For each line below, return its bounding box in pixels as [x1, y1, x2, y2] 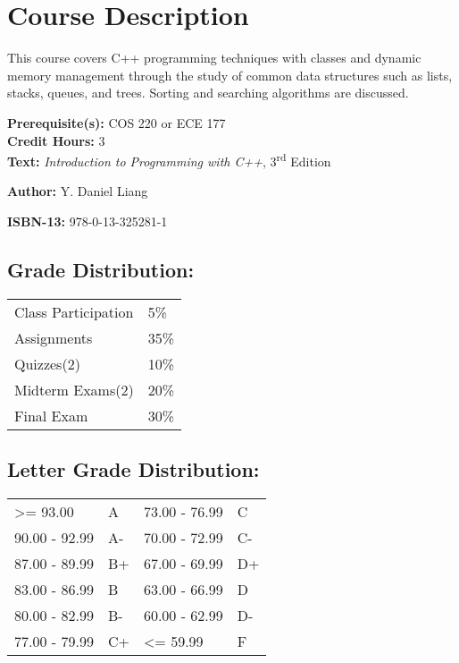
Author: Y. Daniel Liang [7, 182, 148, 200]
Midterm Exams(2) [14, 378, 134, 400]
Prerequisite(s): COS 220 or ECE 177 [7, 113, 226, 132]
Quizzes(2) [14, 353, 80, 374]
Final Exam [14, 404, 88, 426]
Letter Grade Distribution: [7, 455, 260, 483]
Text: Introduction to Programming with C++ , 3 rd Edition [7, 149, 331, 170]
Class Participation [14, 301, 134, 322]
